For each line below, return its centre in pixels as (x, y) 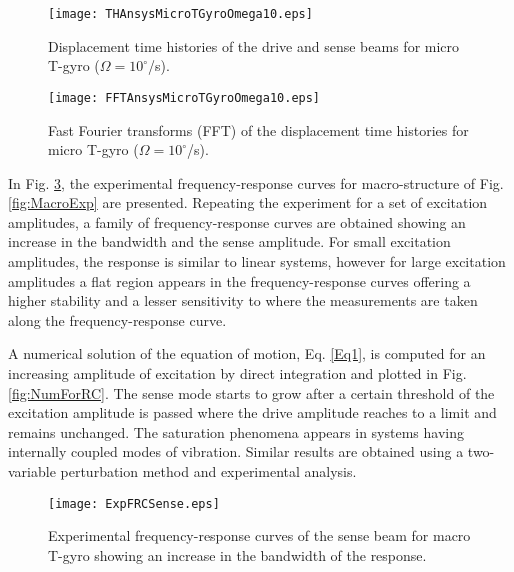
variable (32, 471)
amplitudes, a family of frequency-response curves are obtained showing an (237, 221)
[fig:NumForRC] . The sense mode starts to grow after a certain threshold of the (251, 392)
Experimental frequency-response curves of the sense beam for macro (259, 535)
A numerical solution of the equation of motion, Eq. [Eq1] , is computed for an (247, 353)
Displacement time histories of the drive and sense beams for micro (254, 45)
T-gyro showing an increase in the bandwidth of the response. (237, 554)
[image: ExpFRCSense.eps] (134, 503)
